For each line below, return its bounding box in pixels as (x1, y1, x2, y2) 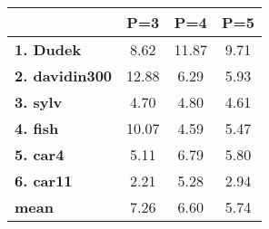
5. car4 (15, 144, 65, 165)
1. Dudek (15, 39, 82, 60)
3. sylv (15, 91, 63, 112)
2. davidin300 (15, 65, 113, 86)
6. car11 (15, 170, 73, 191)
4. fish (15, 118, 59, 138)
